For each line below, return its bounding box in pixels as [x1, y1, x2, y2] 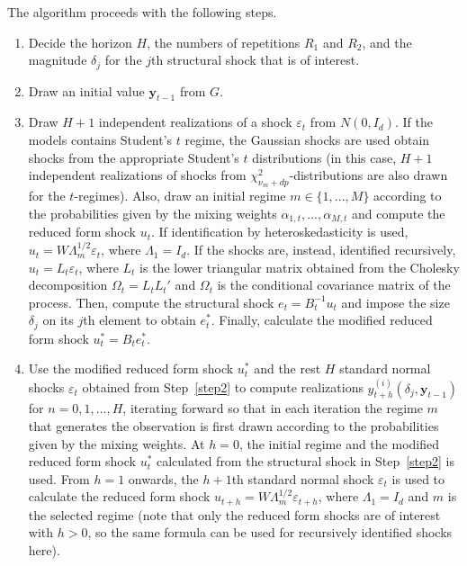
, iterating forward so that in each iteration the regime [122, 399, 423, 418]
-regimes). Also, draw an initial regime [74, 186, 286, 205]
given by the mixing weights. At [28, 434, 205, 453]
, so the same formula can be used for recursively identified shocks [87, 523, 453, 542]
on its [42, 310, 74, 329]
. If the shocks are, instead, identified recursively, [186, 240, 456, 259]
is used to [391, 469, 445, 488]
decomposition [28, 275, 108, 294]
